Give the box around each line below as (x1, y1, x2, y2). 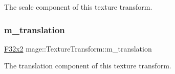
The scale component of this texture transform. (4, 2, 152, 12)
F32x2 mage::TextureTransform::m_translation (4, 43, 152, 54)
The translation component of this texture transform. (4, 60, 171, 71)
